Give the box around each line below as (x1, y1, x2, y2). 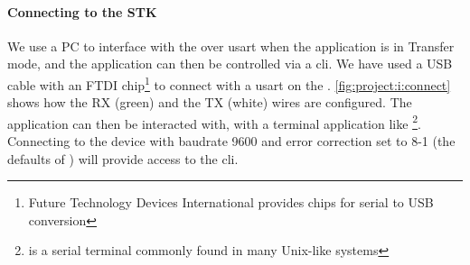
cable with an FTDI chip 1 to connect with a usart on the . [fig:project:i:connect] (7, 72, 451, 94)
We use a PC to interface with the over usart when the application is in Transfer (7, 36, 455, 55)
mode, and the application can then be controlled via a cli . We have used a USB (7, 54, 453, 73)
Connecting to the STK (7, 2, 157, 21)
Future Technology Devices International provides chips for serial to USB (28, 193, 434, 212)
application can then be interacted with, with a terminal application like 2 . (7, 111, 421, 132)
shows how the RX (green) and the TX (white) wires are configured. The (7, 93, 412, 112)
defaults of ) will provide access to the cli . (7, 149, 239, 168)
